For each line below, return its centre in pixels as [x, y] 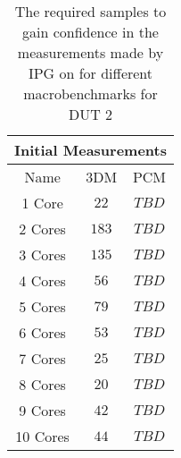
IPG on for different [90, 73]
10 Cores [42, 436]
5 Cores [42, 306]
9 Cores [42, 410]
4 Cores [42, 280]
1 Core [42, 203]
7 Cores [42, 358]
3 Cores [42, 254]
